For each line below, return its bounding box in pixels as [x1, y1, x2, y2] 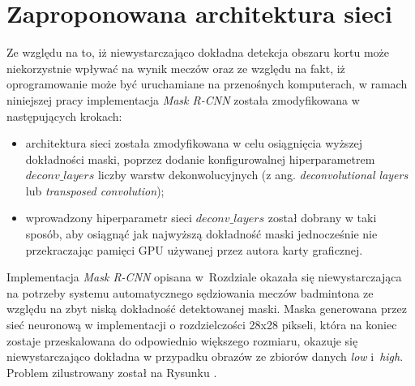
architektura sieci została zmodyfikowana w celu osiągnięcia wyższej [25, 135, 363, 152]
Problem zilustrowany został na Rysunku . [6, 363, 217, 380]
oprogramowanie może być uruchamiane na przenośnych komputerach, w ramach [6, 75, 408, 92]
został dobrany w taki [267, 209, 377, 226]
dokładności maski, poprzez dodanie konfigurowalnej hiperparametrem [25, 150, 375, 167]
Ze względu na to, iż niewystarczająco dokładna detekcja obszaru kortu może [6, 44, 389, 61]
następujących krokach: [6, 107, 122, 124]
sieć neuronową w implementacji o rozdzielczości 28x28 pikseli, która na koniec [6, 316, 397, 333]
